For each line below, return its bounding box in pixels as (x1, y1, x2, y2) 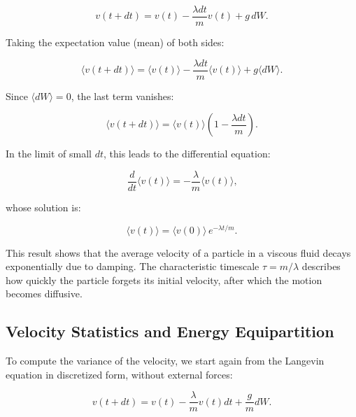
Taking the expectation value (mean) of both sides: (6, 35, 225, 50)
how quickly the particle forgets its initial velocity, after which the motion (6, 272, 322, 287)
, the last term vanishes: (71, 88, 174, 103)
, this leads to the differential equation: (103, 146, 271, 161)
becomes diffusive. (6, 286, 83, 301)
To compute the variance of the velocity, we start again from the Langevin (6, 353, 325, 368)
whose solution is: (6, 199, 81, 214)
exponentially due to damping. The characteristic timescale (6, 259, 259, 274)
